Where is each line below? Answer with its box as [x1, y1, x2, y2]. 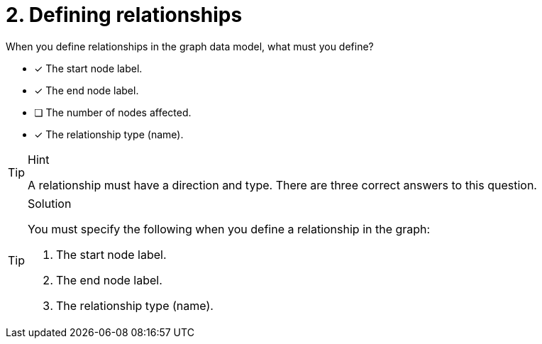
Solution [28, 196, 72, 211]
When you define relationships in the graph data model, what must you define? [6, 40, 374, 52]
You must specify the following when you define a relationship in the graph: [28, 221, 431, 236]
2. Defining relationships [6, 3, 243, 27]
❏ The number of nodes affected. [34, 106, 192, 118]
